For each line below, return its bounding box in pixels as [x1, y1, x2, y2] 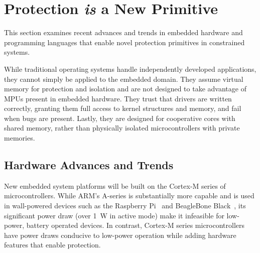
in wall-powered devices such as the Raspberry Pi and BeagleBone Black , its [4, 200, 246, 211]
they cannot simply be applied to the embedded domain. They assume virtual [4, 73, 243, 84]
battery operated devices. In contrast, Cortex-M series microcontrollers [26, 220, 245, 230]
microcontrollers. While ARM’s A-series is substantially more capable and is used [4, 190, 254, 201]
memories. [4, 133, 35, 143]
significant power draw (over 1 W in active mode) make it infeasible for [4, 210, 224, 220]
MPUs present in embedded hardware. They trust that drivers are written [4, 93, 232, 103]
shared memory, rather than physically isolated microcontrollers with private [4, 122, 240, 133]
